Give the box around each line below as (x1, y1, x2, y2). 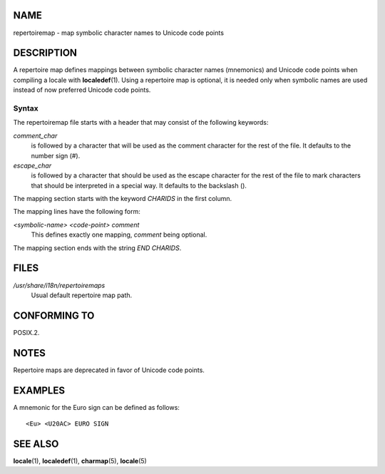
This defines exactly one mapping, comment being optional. (31, 230, 207, 239)
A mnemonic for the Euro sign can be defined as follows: (13, 403, 180, 411)
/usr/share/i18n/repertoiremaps (13, 281, 106, 289)
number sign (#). (31, 151, 81, 160)
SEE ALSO (13, 438, 59, 450)
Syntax (13, 103, 38, 113)
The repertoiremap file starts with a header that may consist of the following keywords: (13, 118, 269, 127)
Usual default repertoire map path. (31, 291, 133, 299)
